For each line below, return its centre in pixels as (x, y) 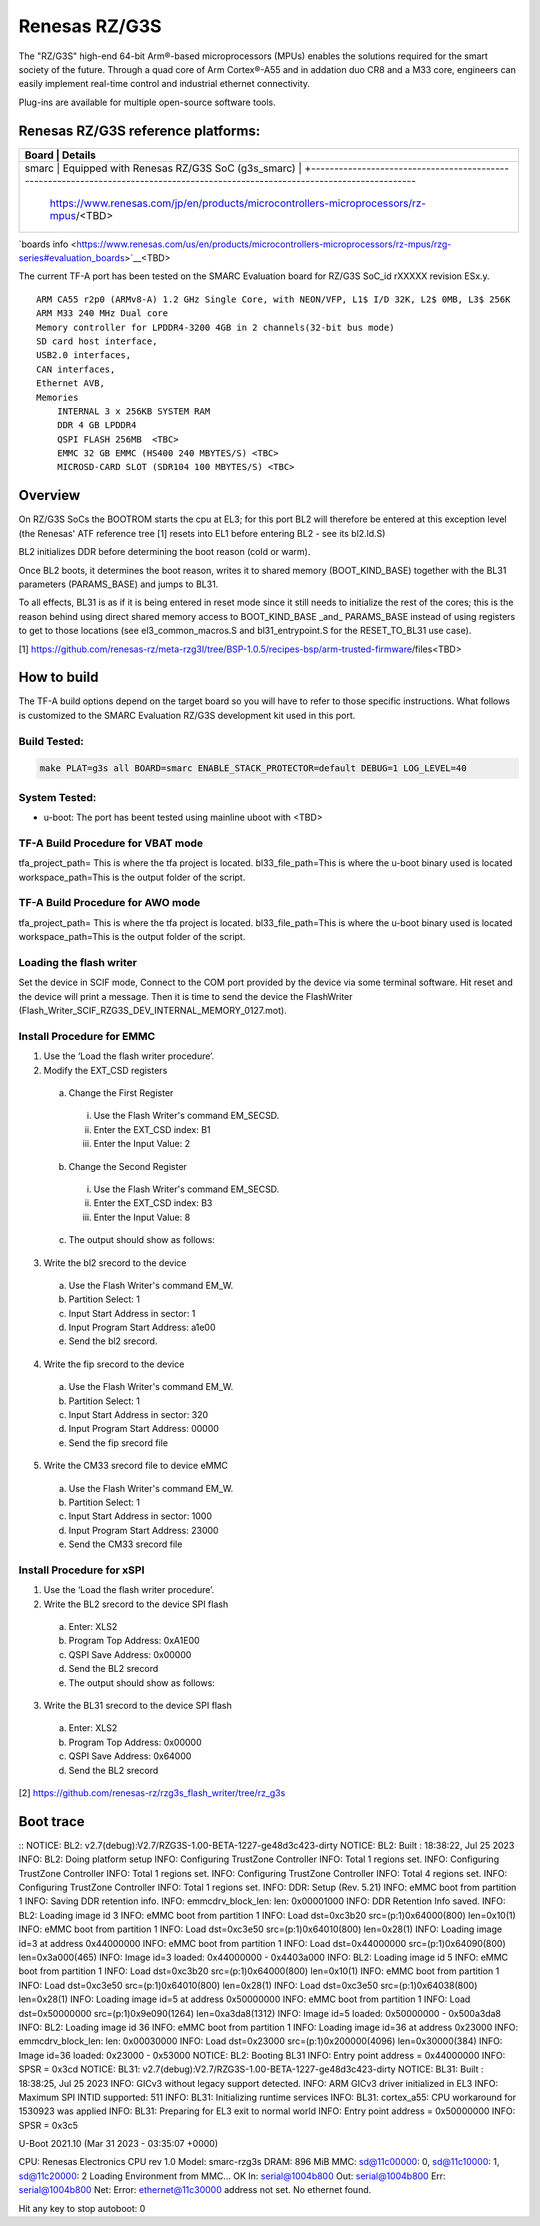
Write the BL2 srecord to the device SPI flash (136, 1604)
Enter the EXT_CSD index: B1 (152, 1129)
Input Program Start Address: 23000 (143, 1530)
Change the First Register (121, 1093)
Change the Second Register (127, 1166)
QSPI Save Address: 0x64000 (130, 1756)
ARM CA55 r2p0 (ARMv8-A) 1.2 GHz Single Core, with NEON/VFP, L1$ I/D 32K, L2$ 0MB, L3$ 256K (273, 299)
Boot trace (51, 1821)
